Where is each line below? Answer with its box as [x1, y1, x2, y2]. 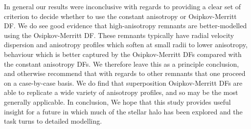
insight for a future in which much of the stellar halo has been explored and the [4, 106, 243, 116]
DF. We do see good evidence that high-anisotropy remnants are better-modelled [4, 20, 247, 31]
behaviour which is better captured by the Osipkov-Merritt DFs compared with [4, 49, 242, 59]
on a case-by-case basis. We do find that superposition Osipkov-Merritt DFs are [4, 77, 243, 88]
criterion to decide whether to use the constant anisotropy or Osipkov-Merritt [4, 11, 237, 21]
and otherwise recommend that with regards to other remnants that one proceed [4, 68, 246, 78]
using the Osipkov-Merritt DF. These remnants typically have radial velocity [4, 30, 234, 40]
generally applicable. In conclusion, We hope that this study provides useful [4, 96, 231, 107]
